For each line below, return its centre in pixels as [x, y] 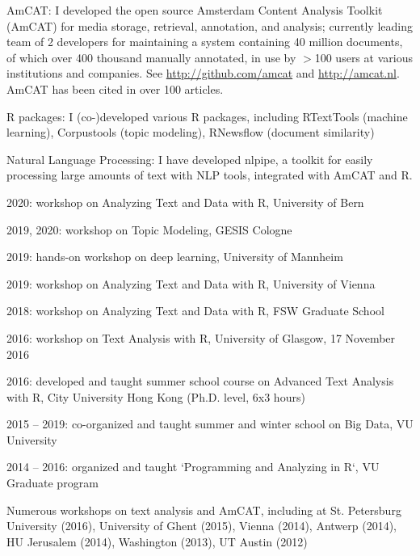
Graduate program [52, 483]
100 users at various [363, 57]
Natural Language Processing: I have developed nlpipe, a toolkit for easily [190, 159]
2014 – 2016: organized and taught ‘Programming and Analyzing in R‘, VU [193, 467]
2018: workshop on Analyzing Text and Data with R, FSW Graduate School [195, 311]
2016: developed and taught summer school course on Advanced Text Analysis [200, 381]
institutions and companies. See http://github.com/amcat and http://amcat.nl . [203, 73]
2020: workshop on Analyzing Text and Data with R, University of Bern [185, 202]
